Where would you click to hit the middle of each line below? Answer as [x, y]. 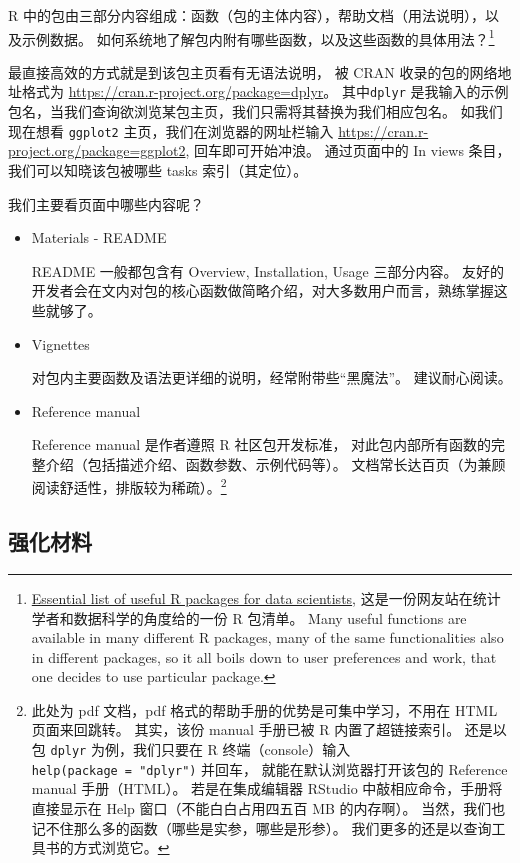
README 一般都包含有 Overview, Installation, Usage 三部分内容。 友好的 [268, 270]
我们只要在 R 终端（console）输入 [241, 749]
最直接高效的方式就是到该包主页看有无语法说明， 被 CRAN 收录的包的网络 [253, 71]
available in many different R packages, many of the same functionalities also [267, 637]
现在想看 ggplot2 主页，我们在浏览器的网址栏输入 [171, 130]
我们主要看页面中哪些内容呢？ [106, 203]
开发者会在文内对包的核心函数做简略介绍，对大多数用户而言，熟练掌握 [262, 290]
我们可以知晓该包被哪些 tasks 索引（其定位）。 [158, 169]
